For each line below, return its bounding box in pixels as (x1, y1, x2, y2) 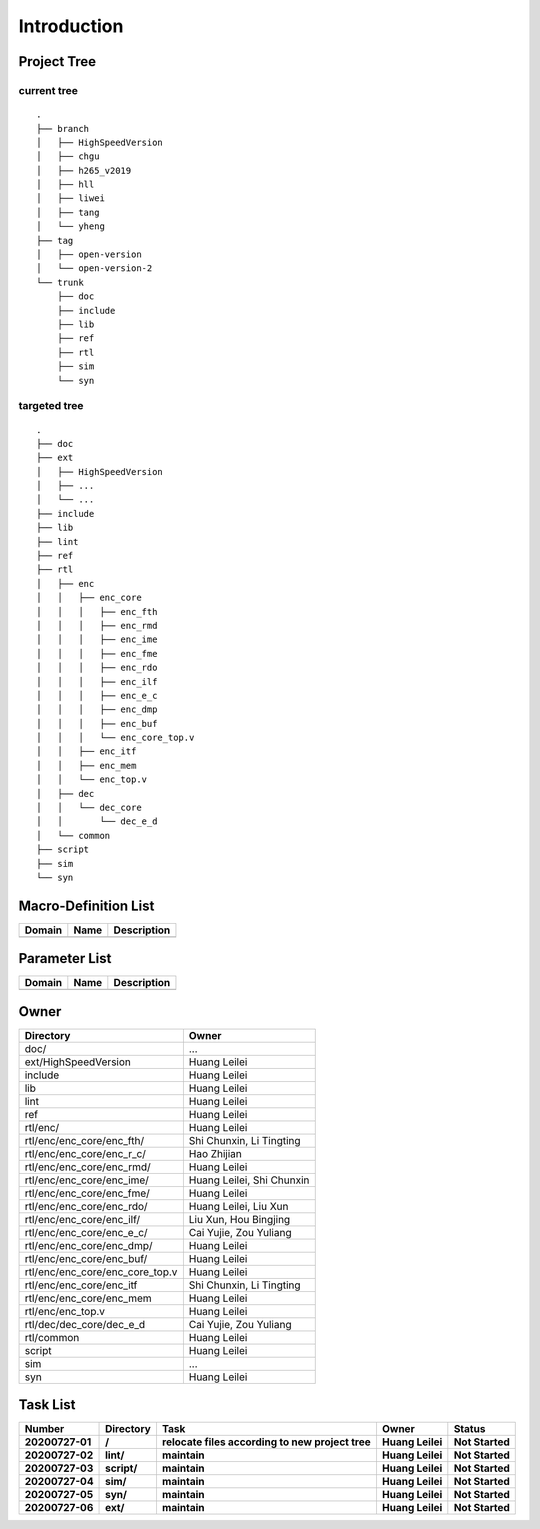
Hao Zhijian (188, 1146, 242, 1160)
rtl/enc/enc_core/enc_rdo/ (24, 1199, 149, 1213)
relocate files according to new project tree (161, 1435, 371, 1449)
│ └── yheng (36, 221, 105, 232)
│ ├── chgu (36, 151, 100, 162)
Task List (18, 1396, 76, 1414)
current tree (18, 83, 79, 97)
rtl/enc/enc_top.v (24, 1304, 105, 1318)
